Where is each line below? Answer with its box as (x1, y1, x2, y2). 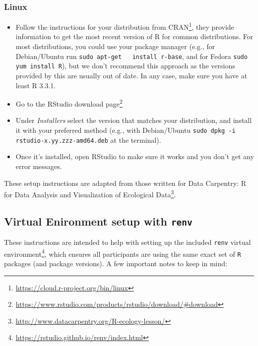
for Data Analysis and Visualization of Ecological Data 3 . (4, 188, 176, 199)
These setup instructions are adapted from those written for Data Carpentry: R (4, 177, 246, 188)
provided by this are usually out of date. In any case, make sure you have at (15, 70, 248, 80)
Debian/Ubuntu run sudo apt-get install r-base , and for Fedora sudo (15, 51, 248, 61)
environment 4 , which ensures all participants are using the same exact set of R (4, 247, 241, 259)
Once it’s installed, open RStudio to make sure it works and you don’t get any (15, 151, 254, 162)
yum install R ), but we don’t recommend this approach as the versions (15, 60, 235, 71)
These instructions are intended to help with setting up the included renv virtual (4, 237, 251, 247)
